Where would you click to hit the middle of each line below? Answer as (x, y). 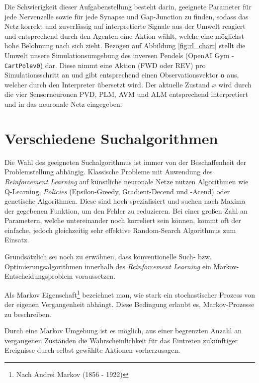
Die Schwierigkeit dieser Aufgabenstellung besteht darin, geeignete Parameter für (128, 6)
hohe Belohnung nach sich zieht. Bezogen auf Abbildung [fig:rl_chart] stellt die (125, 45)
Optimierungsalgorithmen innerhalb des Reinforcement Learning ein (108, 266)
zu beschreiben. (28, 314)
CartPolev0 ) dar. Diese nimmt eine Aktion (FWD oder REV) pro (105, 65)
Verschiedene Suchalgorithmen (111, 138)
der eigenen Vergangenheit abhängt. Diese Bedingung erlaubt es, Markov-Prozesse (129, 304)
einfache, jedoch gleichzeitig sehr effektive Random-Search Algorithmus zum (120, 230)
